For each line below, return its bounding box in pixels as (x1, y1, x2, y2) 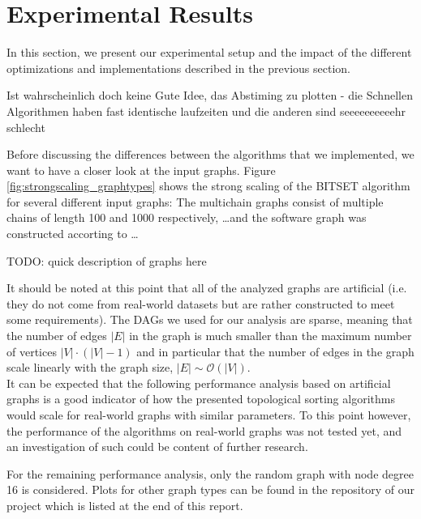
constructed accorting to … (6, 225, 139, 242)
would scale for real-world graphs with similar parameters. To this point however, (6, 406, 411, 423)
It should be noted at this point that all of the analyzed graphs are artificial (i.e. (6, 279, 407, 296)
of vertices (6, 342, 57, 359)
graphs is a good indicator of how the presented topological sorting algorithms (6, 390, 395, 407)
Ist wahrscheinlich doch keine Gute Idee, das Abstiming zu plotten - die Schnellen (6, 87, 413, 104)
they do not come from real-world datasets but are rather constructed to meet (6, 295, 395, 312)
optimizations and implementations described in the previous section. (6, 59, 350, 76)
